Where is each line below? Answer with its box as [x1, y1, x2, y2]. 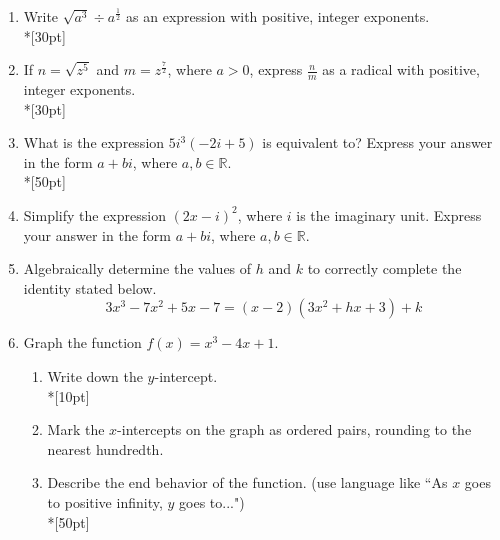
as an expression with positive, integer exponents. [126, 6, 430, 26]
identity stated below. [23, 277, 157, 298]
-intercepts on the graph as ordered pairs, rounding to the [117, 419, 472, 440]
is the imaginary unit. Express [296, 204, 482, 225]
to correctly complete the [307, 258, 462, 279]
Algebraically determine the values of [23, 258, 252, 279]
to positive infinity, [47, 491, 163, 512]
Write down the [47, 365, 143, 386]
